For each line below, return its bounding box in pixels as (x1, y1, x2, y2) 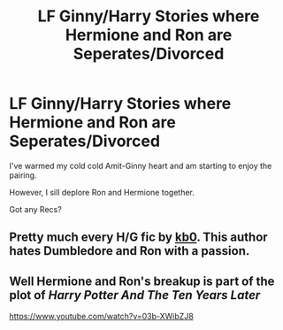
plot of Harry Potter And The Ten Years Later (9, 288, 261, 303)
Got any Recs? (9, 203, 62, 214)
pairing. (9, 170, 37, 180)
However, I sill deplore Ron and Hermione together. (9, 187, 195, 197)
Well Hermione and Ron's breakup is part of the (9, 273, 275, 288)
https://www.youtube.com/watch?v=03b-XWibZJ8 (9, 311, 195, 322)
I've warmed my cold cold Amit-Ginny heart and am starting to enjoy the (9, 160, 272, 171)
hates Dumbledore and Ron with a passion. (9, 243, 250, 258)
